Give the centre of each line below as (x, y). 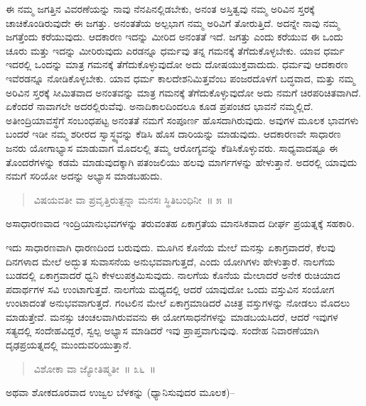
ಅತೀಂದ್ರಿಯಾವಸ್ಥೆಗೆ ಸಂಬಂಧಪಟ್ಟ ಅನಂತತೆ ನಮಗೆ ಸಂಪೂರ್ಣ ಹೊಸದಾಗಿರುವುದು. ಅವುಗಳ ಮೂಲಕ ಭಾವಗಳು (182, 120)
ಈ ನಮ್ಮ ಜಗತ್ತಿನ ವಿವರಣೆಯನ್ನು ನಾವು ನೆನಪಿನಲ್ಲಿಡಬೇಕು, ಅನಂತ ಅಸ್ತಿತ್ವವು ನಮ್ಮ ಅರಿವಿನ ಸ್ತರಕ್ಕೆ (160, 9)
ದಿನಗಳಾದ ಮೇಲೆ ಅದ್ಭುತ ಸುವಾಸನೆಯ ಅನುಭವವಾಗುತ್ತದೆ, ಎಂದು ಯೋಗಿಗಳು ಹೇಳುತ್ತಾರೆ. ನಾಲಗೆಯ (171, 261)
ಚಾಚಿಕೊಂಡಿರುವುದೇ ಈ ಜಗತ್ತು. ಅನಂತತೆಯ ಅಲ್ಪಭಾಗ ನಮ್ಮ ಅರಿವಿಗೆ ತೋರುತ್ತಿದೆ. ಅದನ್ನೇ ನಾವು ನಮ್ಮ (173, 22)
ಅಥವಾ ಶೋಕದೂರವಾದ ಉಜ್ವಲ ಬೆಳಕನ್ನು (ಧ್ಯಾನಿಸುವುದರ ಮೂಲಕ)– (120, 392)
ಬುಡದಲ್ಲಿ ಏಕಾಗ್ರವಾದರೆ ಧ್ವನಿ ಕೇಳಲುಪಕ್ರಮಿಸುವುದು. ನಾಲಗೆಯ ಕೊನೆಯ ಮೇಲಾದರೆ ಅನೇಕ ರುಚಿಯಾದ (173, 275)
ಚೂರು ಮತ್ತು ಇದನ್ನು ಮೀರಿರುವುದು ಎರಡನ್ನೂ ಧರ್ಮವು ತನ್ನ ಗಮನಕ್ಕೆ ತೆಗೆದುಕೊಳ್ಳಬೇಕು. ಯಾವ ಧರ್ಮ (175, 50)
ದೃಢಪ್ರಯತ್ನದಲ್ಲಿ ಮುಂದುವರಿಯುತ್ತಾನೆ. (69, 345)
